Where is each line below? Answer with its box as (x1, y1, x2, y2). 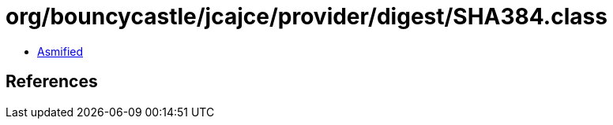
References (6, 72, 98, 92)
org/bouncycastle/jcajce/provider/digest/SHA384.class (6, 3, 607, 30)
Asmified (37, 44, 84, 58)
